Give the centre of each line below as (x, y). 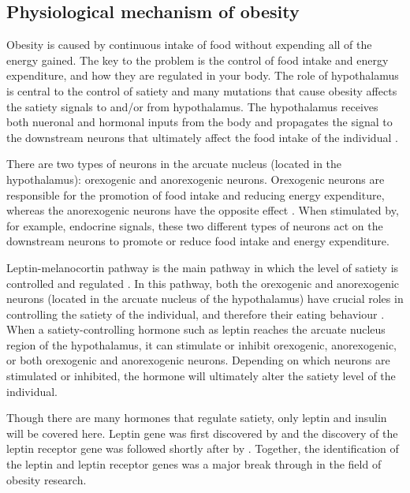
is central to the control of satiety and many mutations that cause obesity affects (202, 90)
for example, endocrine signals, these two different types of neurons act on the (195, 225)
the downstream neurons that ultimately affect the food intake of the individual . (202, 137)
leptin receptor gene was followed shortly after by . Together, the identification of (203, 448)
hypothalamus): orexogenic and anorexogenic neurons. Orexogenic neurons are (196, 179)
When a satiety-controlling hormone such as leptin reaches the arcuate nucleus (196, 329)
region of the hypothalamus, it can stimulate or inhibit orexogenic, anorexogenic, (202, 344)
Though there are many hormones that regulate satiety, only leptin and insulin (197, 418)
